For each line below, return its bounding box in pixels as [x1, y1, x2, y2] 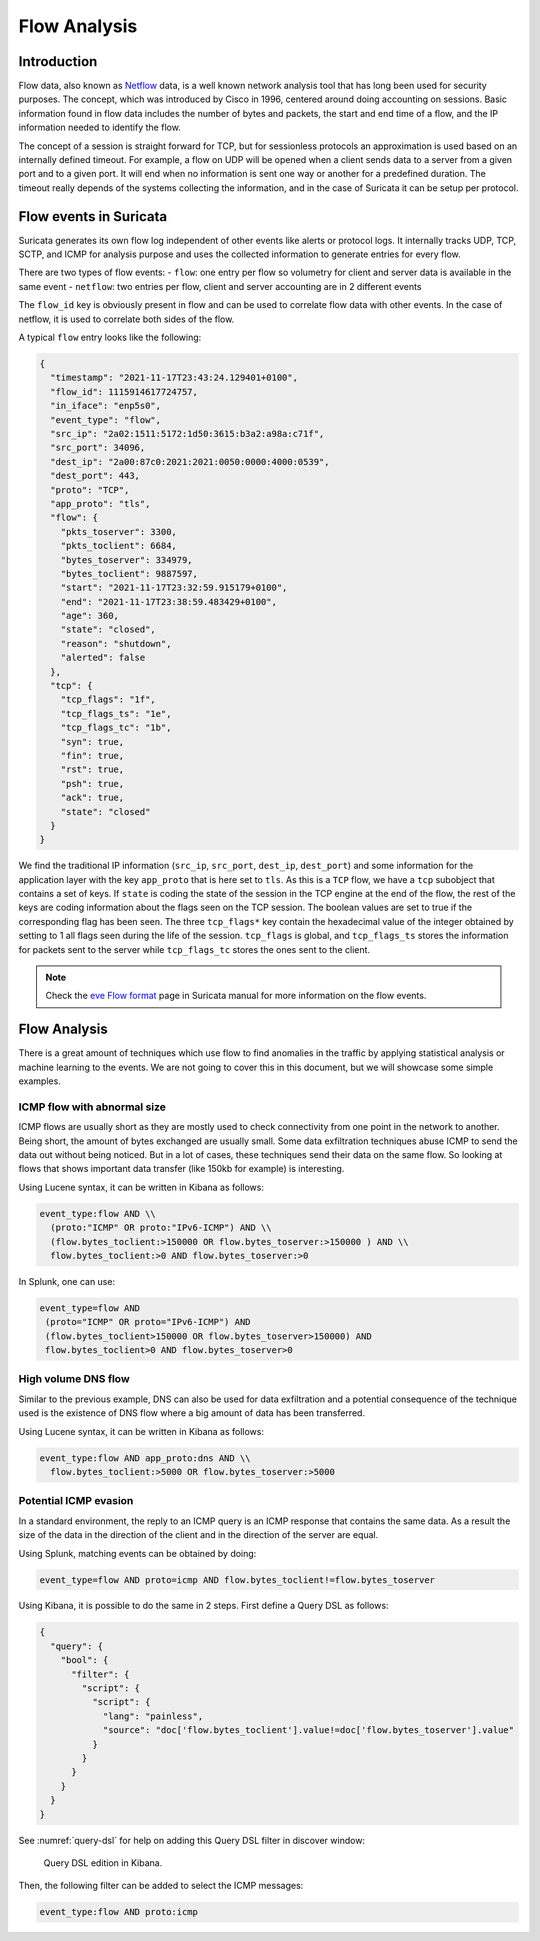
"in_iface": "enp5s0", [50, 400, 162, 412]
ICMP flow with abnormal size [18, 1100, 167, 1114]
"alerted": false [60, 652, 146, 664]
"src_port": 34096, [50, 442, 146, 454]
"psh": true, [60, 778, 125, 789]
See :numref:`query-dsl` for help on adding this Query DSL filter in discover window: [18, 1834, 365, 1846]
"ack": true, [60, 792, 125, 804]
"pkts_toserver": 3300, [60, 526, 177, 537]
